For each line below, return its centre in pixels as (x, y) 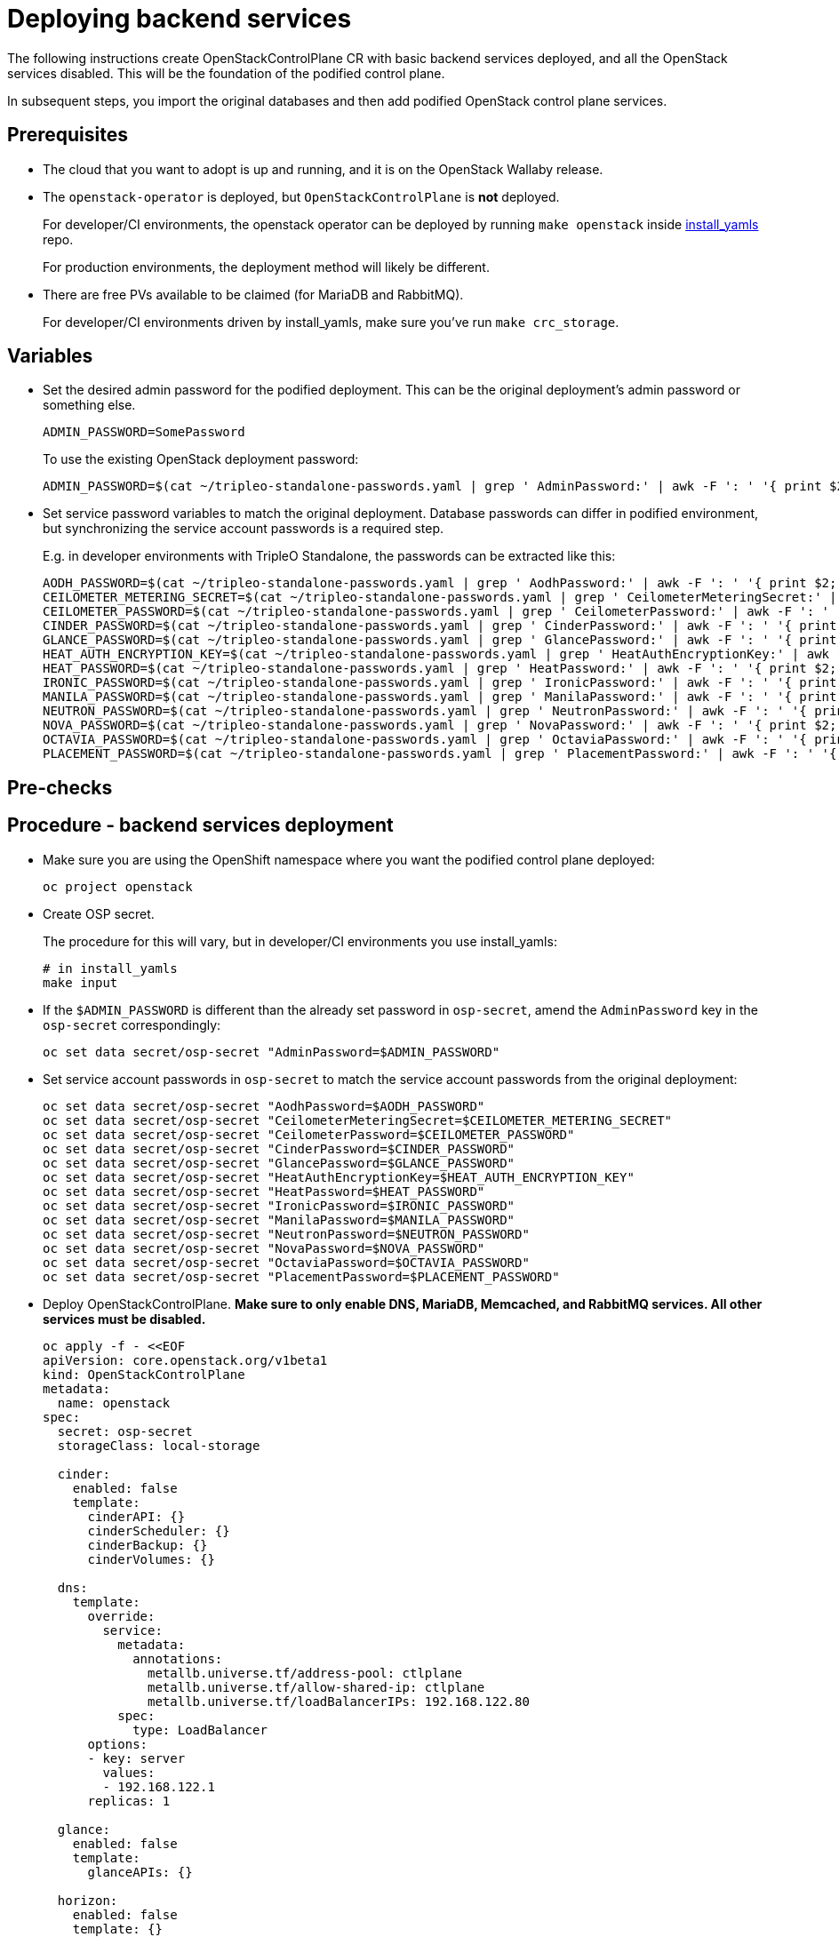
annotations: (178, 1658)
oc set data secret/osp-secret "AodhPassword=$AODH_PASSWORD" (264, 1106)
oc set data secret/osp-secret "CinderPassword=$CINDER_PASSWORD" (279, 1148)
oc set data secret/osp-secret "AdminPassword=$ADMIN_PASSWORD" (272, 1052)
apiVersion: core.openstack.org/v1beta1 (185, 1360)
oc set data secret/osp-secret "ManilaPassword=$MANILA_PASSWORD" (279, 1220)
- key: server (136, 1758)
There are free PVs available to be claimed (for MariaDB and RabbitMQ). (253, 294)
